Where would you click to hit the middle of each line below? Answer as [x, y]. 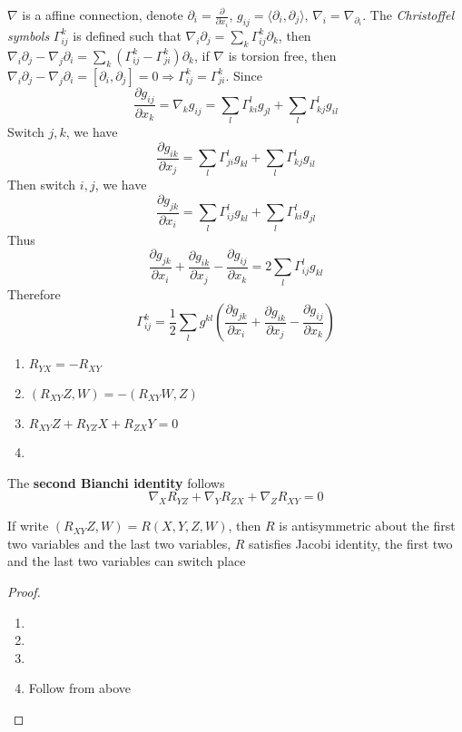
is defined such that [127, 35]
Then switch [42, 185]
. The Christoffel [408, 15]
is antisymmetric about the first [367, 526]
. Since [244, 75]
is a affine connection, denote [103, 15]
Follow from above [80, 688]
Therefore [34, 293]
